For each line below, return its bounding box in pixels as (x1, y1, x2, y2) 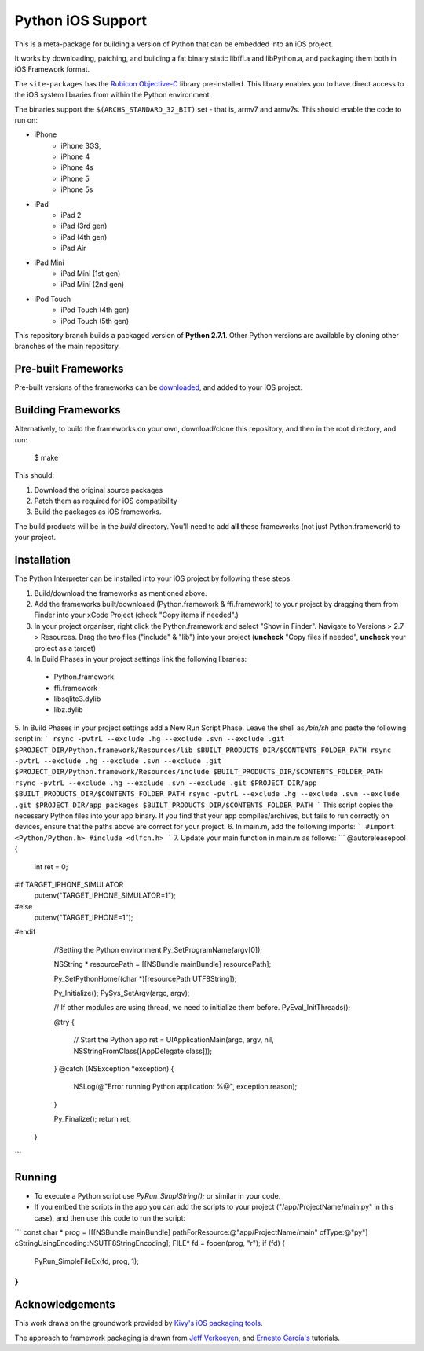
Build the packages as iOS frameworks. (34, 507, 162, 516)
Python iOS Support (14, 12, 148, 29)
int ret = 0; (34, 861, 68, 872)
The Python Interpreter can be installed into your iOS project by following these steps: (14, 574, 292, 583)
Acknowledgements (14, 1298, 115, 1312)
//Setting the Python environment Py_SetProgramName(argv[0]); (53, 945, 263, 954)
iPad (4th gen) (60, 232, 108, 241)
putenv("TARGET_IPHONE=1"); (34, 912, 133, 923)
